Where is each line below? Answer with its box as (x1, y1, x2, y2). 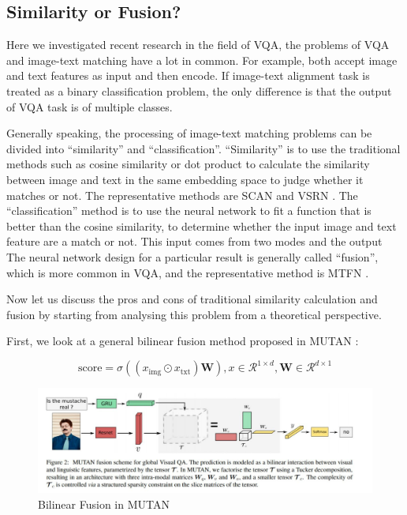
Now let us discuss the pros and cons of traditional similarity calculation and (6, 291, 378, 307)
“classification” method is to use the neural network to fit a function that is (6, 202, 372, 219)
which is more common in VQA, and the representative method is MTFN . (6, 264, 369, 280)
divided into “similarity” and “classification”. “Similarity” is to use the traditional (6, 140, 401, 156)
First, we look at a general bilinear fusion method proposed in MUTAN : (6, 333, 359, 349)
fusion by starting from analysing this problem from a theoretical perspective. (6, 306, 382, 322)
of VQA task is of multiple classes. (6, 98, 173, 115)
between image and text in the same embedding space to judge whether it (6, 171, 364, 187)
